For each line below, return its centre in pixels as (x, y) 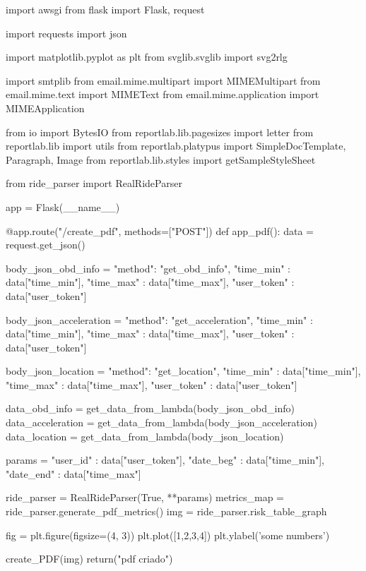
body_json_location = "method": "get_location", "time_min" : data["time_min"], (183, 371)
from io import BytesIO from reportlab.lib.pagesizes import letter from (160, 132)
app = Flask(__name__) (63, 206)
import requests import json (66, 33)
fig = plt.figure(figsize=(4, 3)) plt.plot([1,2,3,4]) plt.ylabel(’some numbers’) (168, 535)
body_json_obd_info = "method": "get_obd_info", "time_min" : (148, 268)
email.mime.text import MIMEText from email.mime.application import (163, 94)
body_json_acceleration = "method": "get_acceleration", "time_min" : (159, 319)
